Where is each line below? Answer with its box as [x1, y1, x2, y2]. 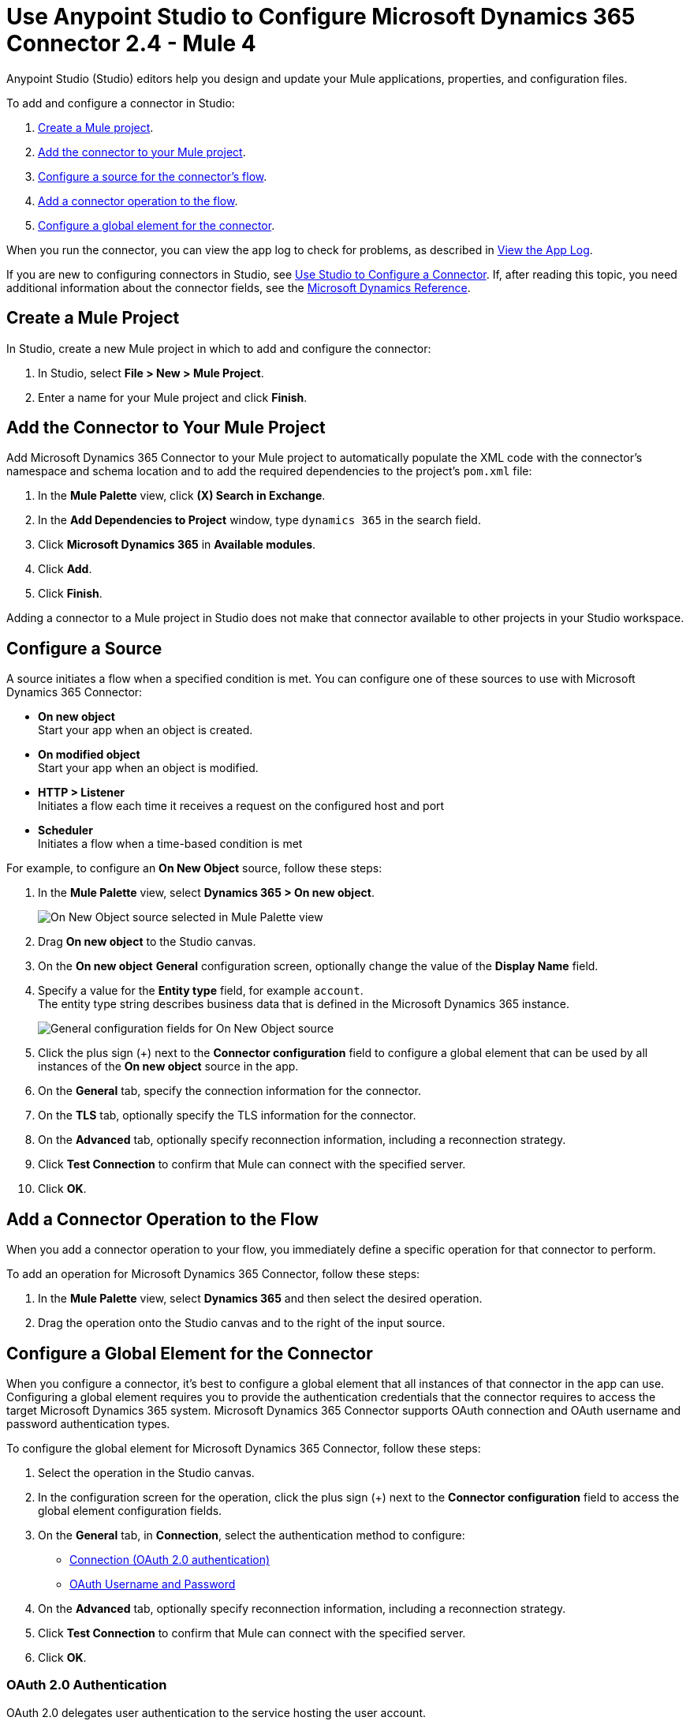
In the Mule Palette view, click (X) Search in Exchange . [38, 489, 326, 503]
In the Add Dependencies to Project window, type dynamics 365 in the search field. [38, 513, 481, 527]
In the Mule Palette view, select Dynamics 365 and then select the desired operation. [38, 1292, 483, 1306]
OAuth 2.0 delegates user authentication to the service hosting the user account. [6, 1705, 426, 1719]
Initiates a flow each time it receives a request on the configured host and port [38, 799, 445, 813]
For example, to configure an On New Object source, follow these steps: [6, 861, 382, 875]
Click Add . [38, 562, 92, 576]
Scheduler [38, 823, 93, 838]
